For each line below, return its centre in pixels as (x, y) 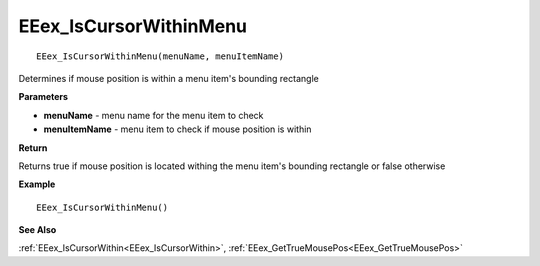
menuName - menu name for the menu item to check (153, 115)
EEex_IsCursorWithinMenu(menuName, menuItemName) (160, 56)
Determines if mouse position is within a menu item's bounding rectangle (168, 78)
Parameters (43, 97)
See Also (37, 230)
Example (37, 184)
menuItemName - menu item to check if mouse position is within (177, 129)
